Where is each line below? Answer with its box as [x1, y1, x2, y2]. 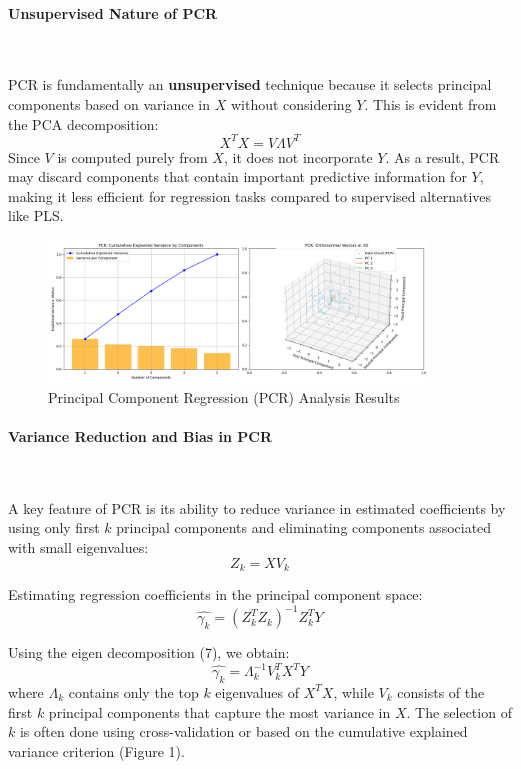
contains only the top [68, 681, 199, 702]
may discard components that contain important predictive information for [8, 166, 467, 187]
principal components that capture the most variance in [48, 701, 391, 722]
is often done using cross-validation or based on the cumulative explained [19, 721, 468, 742]
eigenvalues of [215, 681, 300, 702]
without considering [230, 93, 352, 114]
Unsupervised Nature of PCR [8, 2, 218, 23]
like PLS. [8, 205, 64, 226]
